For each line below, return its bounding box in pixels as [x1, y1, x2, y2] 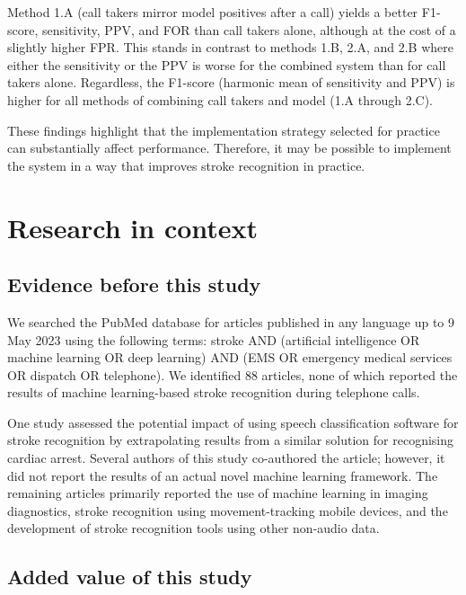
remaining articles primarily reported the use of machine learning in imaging [7, 484, 428, 502]
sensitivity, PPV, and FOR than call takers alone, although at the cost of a [41, 20, 456, 39]
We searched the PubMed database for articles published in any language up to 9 [7, 312, 455, 331]
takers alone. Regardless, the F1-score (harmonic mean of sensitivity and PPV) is [7, 73, 455, 92]
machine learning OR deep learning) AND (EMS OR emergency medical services [7, 348, 453, 367]
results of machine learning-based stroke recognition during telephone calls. [7, 383, 420, 402]
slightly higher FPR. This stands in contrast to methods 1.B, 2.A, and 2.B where [7, 38, 453, 57]
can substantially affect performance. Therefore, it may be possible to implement [7, 138, 452, 157]
